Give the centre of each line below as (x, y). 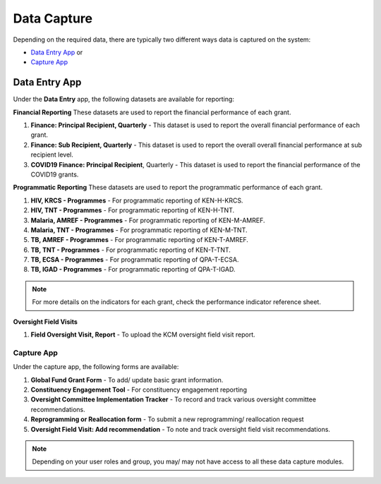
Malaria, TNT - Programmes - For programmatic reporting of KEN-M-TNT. (139, 230)
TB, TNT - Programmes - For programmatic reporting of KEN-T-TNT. (131, 250)
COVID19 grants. (55, 174)
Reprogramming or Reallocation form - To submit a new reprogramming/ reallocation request (167, 419)
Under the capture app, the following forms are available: (96, 367)
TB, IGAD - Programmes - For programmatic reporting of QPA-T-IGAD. (133, 270)
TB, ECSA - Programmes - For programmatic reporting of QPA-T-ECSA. (135, 260)
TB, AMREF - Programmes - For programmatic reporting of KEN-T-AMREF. (139, 240)
